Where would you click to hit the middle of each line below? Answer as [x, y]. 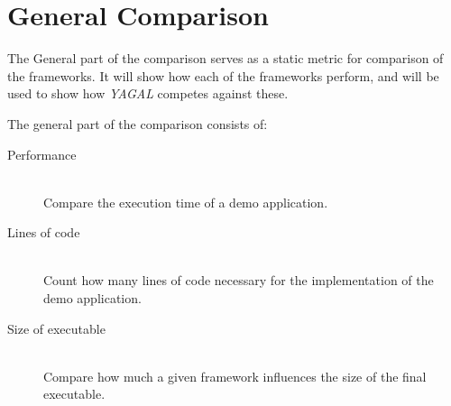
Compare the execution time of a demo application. [186, 202]
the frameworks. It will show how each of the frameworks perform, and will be [223, 75]
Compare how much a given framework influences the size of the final [235, 376]
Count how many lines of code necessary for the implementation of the [239, 280]
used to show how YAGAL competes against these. [148, 93]
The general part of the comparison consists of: [138, 123]
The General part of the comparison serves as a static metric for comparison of [225, 58]
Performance [42, 154]
